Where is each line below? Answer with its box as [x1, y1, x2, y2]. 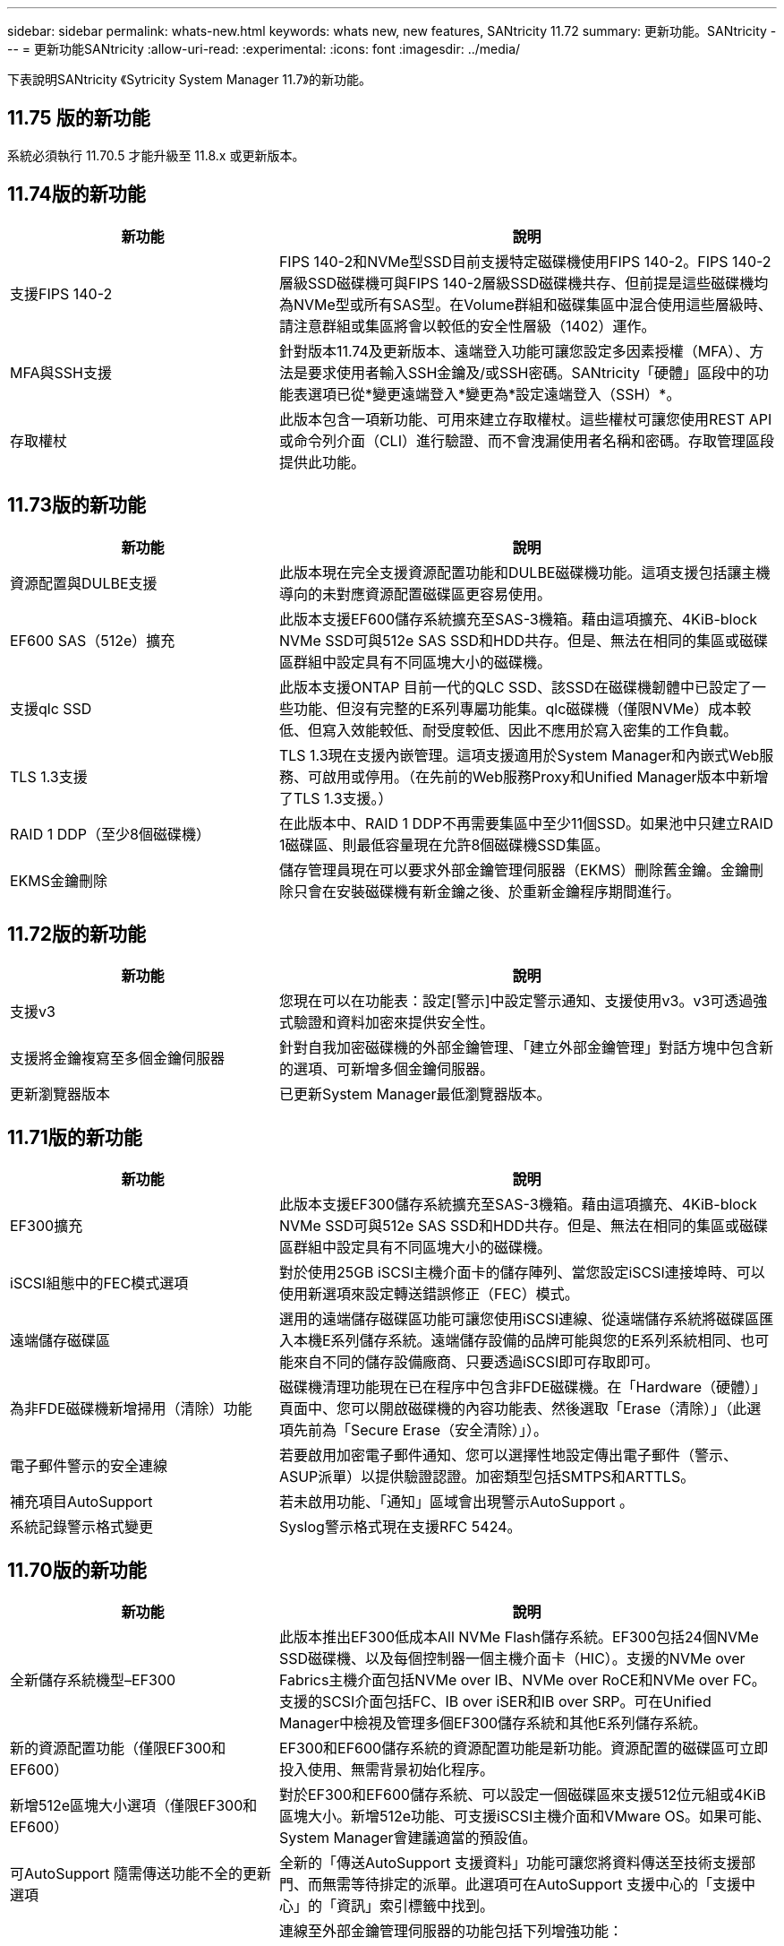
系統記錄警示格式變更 [10, 1518, 154, 1537]
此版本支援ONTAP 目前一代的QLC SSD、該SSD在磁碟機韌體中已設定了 [278, 677, 753, 696]
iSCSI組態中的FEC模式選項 [10, 1274, 189, 1293]
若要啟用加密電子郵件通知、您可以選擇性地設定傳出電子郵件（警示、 [278, 1446, 737, 1465]
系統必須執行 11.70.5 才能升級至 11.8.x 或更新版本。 [7, 147, 305, 163]
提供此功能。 [278, 452, 365, 471]
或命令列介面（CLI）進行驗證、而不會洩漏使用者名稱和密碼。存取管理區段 [278, 431, 774, 450]
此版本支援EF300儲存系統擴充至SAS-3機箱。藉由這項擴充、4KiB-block [278, 1195, 757, 1214]
